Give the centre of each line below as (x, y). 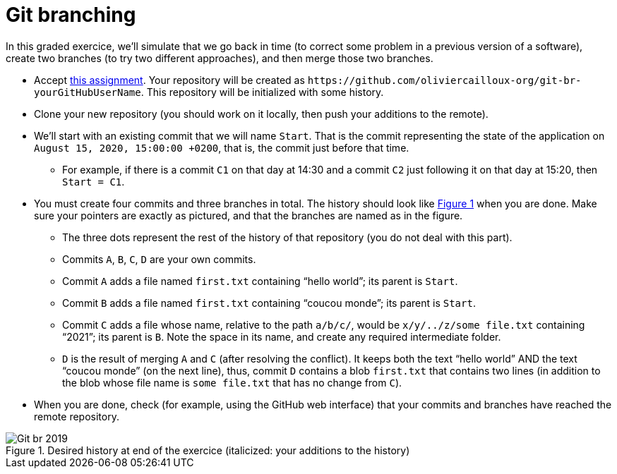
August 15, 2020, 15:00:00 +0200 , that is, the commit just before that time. (222, 147)
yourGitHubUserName (88, 92)
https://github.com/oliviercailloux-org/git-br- (444, 80)
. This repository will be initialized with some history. (262, 92)
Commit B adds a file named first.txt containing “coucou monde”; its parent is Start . (269, 303)
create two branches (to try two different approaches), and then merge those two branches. (220, 58)
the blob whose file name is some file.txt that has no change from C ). (232, 382)
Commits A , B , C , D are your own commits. (159, 259)
